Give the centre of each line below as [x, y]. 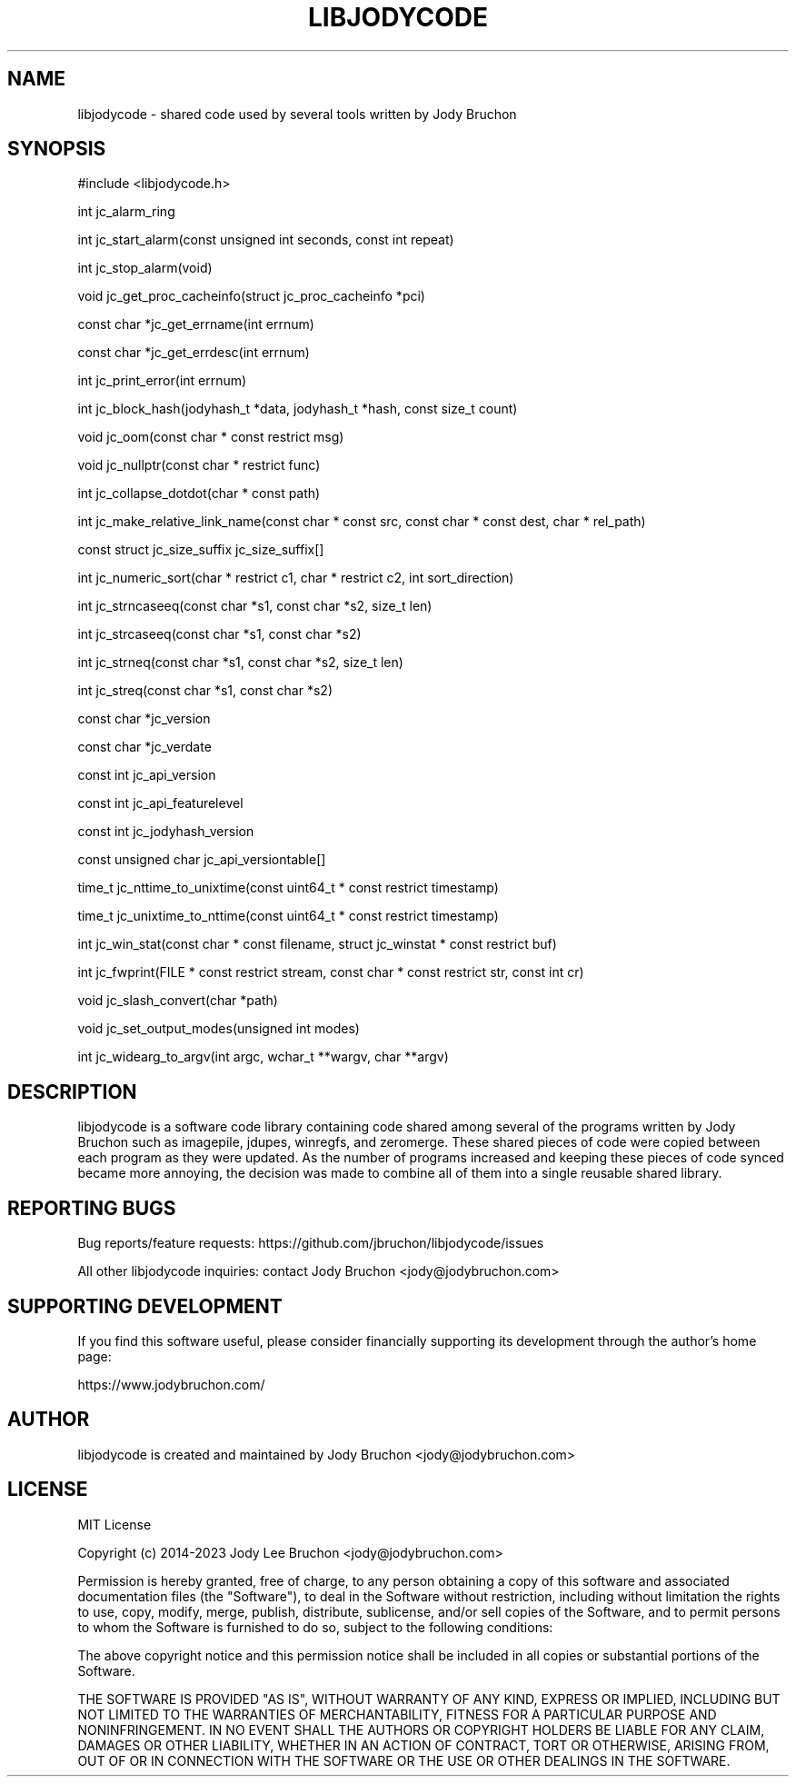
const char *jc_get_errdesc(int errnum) [194, 353]
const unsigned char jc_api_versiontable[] [202, 860]
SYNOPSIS [57, 149]
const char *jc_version [144, 719]
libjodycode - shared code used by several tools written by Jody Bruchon [297, 114]
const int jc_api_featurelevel [160, 803]
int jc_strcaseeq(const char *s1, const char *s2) [219, 634]
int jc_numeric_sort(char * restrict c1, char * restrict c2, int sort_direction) [296, 578]
